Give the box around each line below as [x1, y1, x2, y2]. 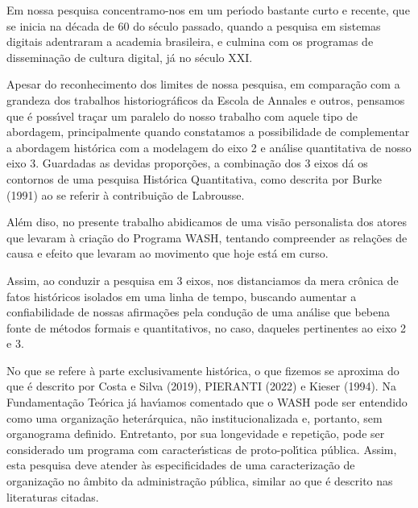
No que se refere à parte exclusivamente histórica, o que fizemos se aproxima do [6, 361, 399, 378]
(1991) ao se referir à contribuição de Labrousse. [6, 186, 245, 203]
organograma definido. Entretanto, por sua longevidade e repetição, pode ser [6, 425, 385, 442]
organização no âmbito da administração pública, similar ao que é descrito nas [6, 473, 393, 489]
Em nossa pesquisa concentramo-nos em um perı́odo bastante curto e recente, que [6, 2, 410, 18]
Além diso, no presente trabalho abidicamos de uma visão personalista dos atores [6, 213, 407, 230]
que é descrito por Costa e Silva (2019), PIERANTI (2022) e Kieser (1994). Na [6, 378, 396, 394]
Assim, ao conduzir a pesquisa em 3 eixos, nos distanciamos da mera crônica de [6, 271, 399, 288]
